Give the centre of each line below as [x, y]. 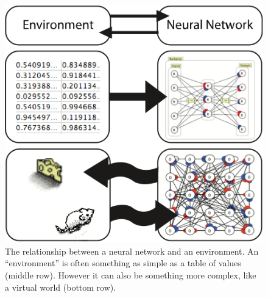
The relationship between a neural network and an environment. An [132, 251]
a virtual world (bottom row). [61, 287]
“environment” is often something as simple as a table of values [123, 263]
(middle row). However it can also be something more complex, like [131, 275]
